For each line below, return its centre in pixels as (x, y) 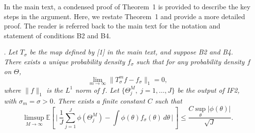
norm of (87, 90)
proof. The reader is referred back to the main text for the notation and (112, 26)
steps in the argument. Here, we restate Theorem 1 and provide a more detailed (125, 16)
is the (55, 90)
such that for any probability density (190, 61)
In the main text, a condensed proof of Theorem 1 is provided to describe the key (127, 6)
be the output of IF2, (208, 90)
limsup (34, 118)
